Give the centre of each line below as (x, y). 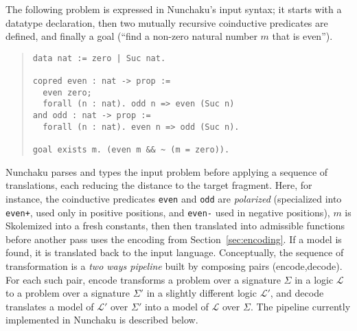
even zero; (67, 92)
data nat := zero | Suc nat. (99, 58)
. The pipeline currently (300, 306)
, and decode (297, 293)
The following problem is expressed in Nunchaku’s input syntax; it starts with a (174, 9)
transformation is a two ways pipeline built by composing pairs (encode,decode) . (174, 265)
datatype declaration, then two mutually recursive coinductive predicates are (167, 22)
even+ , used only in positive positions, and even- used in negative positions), (168, 212)
